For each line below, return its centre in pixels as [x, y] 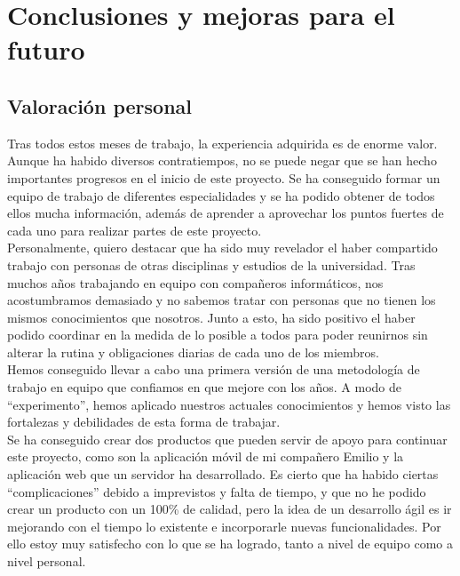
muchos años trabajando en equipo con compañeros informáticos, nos [195, 282]
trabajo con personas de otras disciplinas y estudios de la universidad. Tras [211, 264]
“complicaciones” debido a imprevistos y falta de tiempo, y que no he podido [217, 491]
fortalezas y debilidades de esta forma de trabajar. [144, 422]
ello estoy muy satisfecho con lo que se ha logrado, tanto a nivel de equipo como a [230, 544]
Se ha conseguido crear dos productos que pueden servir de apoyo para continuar [227, 439]
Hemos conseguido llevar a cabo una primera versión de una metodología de [214, 369]
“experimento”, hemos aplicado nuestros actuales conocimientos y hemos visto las [229, 404]
